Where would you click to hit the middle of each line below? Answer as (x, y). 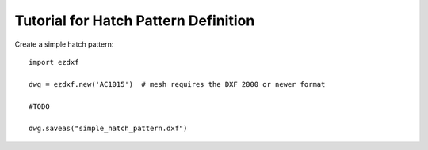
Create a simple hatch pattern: (64, 44)
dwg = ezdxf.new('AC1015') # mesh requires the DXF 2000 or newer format (177, 84)
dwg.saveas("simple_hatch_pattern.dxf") (108, 129)
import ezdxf (54, 62)
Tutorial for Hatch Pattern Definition (135, 21)
